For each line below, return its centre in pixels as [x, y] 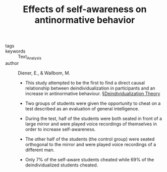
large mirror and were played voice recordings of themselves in [91, 124]
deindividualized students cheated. [62, 165]
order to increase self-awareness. [60, 129]
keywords [15, 51]
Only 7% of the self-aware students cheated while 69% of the [90, 159]
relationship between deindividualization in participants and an [90, 88]
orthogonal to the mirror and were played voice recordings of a [91, 144]
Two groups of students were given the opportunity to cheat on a [93, 103]
